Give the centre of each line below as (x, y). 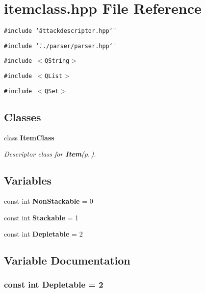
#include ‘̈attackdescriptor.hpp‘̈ (58, 31)
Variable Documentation (67, 260)
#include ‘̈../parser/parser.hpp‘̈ (58, 46)
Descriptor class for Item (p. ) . (50, 154)
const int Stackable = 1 (41, 217)
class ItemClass (29, 137)
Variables (28, 180)
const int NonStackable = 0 (49, 201)
